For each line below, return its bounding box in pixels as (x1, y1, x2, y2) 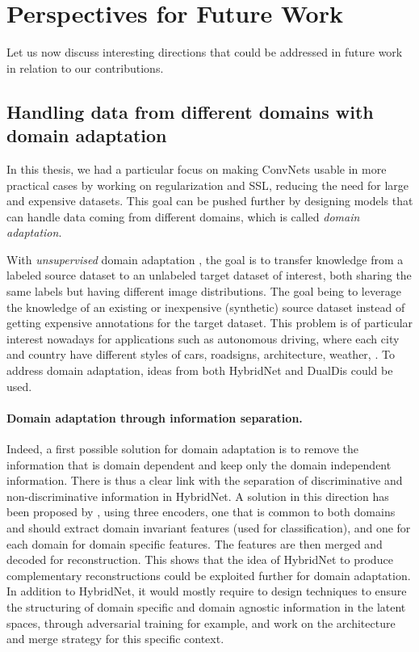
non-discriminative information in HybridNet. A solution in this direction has (6, 487, 389, 504)
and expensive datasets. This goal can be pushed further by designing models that (6, 192, 413, 209)
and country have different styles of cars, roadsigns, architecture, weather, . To (6, 346, 395, 363)
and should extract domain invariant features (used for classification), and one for (6, 519, 411, 536)
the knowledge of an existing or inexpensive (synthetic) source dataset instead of (6, 298, 405, 315)
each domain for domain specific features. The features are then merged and (6, 535, 383, 552)
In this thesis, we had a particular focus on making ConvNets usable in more (6, 160, 387, 177)
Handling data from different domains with (6, 99, 374, 124)
